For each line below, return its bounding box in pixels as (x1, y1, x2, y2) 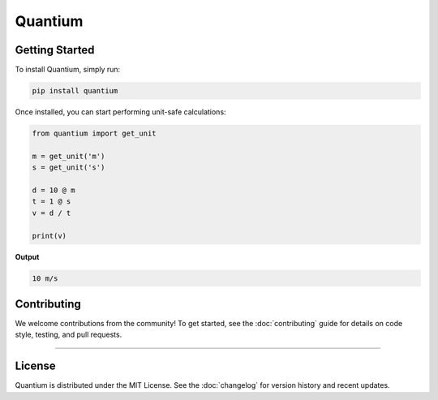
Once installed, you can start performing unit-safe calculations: (15, 107, 226, 117)
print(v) (32, 231, 67, 240)
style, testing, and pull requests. (15, 329, 122, 340)
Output (15, 252, 40, 261)
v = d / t (32, 208, 71, 217)
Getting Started (15, 43, 95, 57)
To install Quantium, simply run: (15, 65, 121, 75)
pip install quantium (32, 86, 118, 96)
